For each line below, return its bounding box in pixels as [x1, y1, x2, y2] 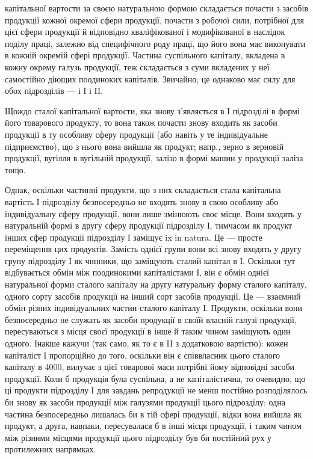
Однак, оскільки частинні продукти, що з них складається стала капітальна [5, 183, 281, 196]
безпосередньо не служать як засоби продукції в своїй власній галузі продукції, [5, 313, 297, 325]
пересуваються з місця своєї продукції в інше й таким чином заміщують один [5, 325, 291, 337]
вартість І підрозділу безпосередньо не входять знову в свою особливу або [5, 195, 279, 208]
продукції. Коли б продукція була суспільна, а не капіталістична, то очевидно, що [5, 372, 306, 384]
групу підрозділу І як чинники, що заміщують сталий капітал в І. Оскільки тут [5, 254, 296, 266]
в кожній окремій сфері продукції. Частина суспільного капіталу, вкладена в [5, 49, 285, 61]
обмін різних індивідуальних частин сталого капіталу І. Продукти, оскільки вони [5, 301, 303, 314]
